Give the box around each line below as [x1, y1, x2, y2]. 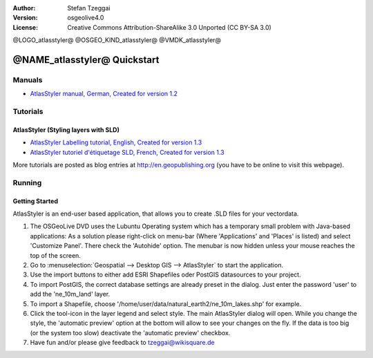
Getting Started [12, 197, 59, 205]
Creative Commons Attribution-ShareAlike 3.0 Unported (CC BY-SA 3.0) [67, 23, 272, 31]
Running [12, 178, 42, 187]
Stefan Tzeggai [67, 4, 111, 12]
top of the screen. [30, 251, 81, 259]
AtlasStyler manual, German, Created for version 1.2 [30, 90, 178, 98]
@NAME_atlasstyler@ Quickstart [12, 54, 160, 66]
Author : [12, 4, 36, 12]
